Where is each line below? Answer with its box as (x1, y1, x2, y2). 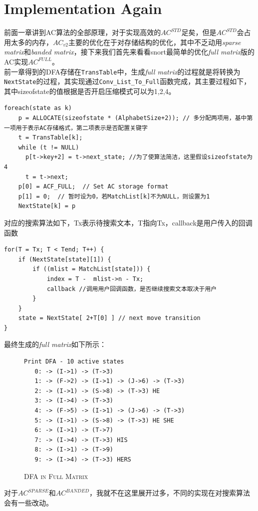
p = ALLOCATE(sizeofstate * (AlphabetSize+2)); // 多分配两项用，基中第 (18, 114, 253, 121)
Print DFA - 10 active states (24, 358, 124, 365)
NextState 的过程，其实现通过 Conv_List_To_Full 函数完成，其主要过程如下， (4, 76, 251, 86)
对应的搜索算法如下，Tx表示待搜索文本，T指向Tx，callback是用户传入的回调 (4, 217, 253, 227)
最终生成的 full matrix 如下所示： (4, 339, 107, 349)
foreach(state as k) (4, 104, 72, 112)
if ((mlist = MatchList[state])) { (32, 265, 151, 273)
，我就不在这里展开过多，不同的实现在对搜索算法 (89, 487, 251, 498)
